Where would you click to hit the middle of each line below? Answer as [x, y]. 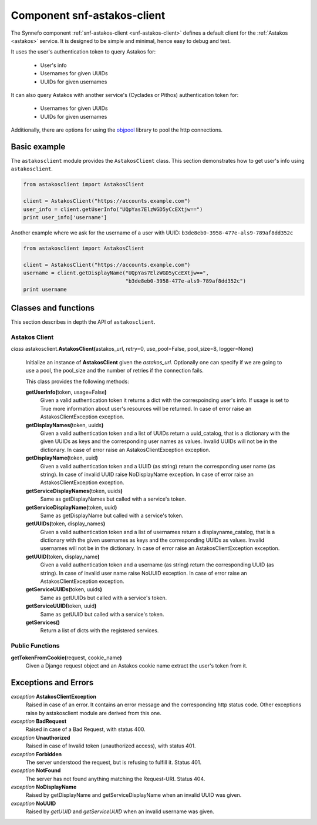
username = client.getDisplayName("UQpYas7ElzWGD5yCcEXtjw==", [116, 273]
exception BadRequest [39, 721]
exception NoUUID [33, 803]
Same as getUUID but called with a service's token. [102, 614]
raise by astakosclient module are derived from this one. [93, 713]
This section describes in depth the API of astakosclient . [83, 322]
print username [45, 289]
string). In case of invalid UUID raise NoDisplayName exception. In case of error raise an [147, 474]
